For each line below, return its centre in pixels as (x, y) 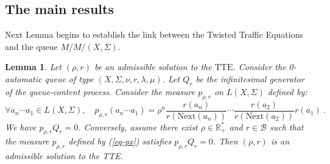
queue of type (69, 78)
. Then (225, 141)
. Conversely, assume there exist (138, 127)
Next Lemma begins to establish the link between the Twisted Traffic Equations (154, 34)
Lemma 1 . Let (33, 67)
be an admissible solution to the (153, 67)
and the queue (31, 46)
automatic (23, 78)
